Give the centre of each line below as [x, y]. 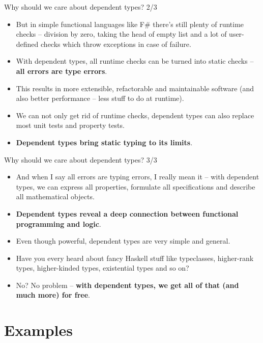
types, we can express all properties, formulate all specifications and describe [136, 186]
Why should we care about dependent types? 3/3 [81, 159]
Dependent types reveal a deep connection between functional [127, 213]
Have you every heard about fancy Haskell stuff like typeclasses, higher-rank [135, 258]
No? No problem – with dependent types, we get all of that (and [127, 285]
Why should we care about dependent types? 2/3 [81, 7]
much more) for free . [53, 295]
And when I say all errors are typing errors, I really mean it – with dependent [138, 177]
